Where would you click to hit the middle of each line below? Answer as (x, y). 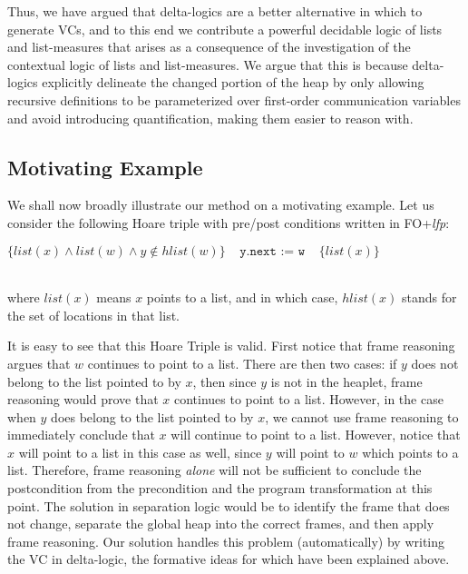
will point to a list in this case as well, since (140, 452)
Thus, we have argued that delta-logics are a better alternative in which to (215, 11)
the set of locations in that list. (94, 315)
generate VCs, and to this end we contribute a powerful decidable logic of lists (225, 29)
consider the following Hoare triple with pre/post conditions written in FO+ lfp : (229, 222)
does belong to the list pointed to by (152, 416)
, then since (224, 381)
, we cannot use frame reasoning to (362, 416)
